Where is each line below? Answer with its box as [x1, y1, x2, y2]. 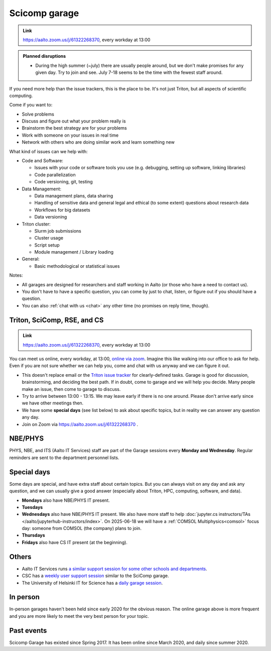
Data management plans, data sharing [34, 192, 113, 198]
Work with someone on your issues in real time [22, 132, 119, 138]
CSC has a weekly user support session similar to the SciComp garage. [22, 573, 169, 579]
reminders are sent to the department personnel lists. [9, 455, 119, 461]
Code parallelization [34, 171, 76, 178]
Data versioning [34, 214, 67, 220]
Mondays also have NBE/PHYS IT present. [22, 497, 110, 503]
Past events [9, 626, 47, 635]
